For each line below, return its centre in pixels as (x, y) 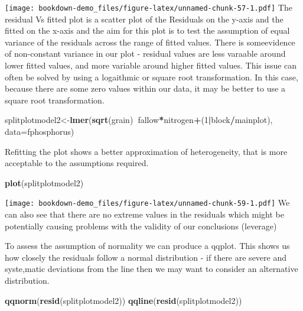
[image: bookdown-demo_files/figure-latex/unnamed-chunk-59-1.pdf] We (147, 203)
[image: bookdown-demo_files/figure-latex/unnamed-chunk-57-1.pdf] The (149, 7)
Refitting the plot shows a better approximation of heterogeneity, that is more (146, 151)
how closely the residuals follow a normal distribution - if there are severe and (146, 257)
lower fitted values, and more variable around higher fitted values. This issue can (151, 65)
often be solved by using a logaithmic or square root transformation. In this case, (151, 77)
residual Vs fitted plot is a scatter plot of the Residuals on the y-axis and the (144, 19)
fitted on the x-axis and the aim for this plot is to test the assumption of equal (147, 30)
